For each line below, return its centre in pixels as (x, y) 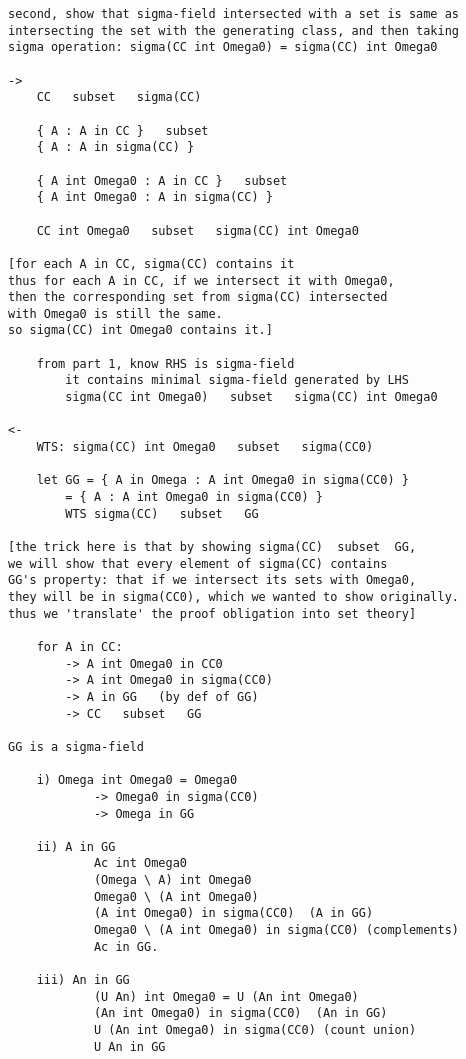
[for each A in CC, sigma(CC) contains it (151, 263)
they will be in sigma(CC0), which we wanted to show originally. (234, 596)
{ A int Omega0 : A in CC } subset (162, 180)
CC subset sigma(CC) (119, 97)
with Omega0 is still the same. (115, 313)
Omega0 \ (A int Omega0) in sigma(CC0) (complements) (276, 930)
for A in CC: (79, 646)
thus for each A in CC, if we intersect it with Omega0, (201, 280)
